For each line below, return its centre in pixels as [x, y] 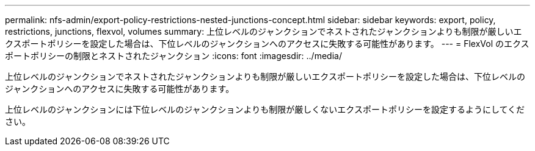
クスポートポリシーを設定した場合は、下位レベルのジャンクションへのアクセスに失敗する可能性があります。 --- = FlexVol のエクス [267, 44]
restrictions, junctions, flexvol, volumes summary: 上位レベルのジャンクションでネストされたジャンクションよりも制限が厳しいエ [264, 31]
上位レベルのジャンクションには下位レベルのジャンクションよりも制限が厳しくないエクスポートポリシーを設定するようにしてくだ [265, 109]
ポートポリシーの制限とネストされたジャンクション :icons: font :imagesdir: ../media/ [173, 56]
